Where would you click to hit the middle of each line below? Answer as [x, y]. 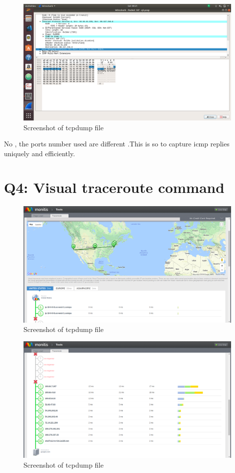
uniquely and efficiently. [40, 153]
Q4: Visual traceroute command [114, 187]
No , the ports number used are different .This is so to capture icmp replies [117, 144]
